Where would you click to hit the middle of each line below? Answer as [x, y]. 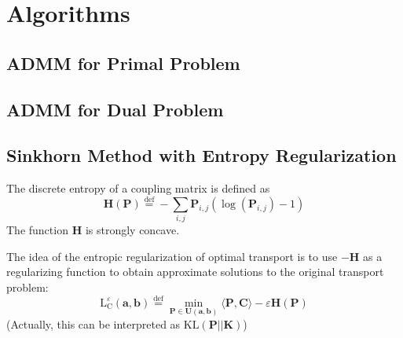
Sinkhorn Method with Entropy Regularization [201, 155]
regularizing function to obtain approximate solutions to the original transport [195, 272]
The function [37, 230]
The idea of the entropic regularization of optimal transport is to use [172, 256]
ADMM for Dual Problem [115, 109]
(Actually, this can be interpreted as [93, 324]
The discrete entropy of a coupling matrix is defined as [138, 188]
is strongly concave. [132, 230]
